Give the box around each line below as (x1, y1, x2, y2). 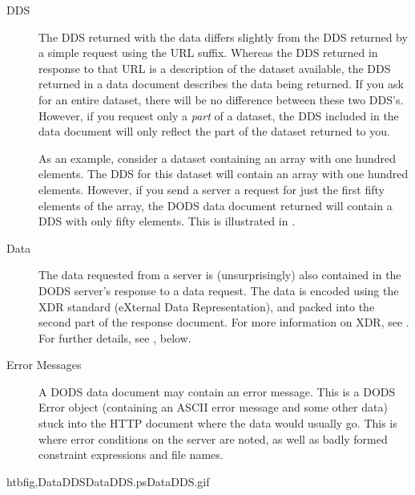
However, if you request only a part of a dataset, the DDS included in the (38, 107, 399, 124)
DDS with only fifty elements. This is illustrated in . (38, 213, 296, 229)
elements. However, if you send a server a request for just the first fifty (38, 181, 385, 197)
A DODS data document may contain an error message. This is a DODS (38, 383, 396, 400)
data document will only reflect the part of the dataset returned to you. (38, 123, 390, 140)
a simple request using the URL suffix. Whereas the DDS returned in (38, 44, 378, 61)
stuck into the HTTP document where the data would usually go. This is (38, 415, 397, 432)
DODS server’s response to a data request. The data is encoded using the (38, 282, 399, 298)
